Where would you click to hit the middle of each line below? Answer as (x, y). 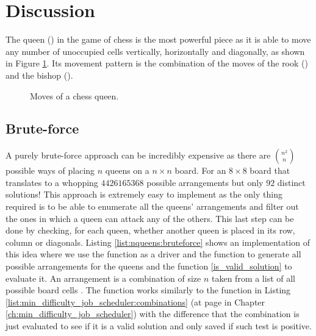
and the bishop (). (39, 75)
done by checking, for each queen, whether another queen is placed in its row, (150, 230)
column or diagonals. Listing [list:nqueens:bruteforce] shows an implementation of (158, 242)
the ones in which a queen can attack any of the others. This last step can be (150, 218)
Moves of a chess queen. (74, 95)
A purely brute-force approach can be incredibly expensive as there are (138, 155)
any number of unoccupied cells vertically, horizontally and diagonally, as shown (155, 51)
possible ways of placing (50, 170)
